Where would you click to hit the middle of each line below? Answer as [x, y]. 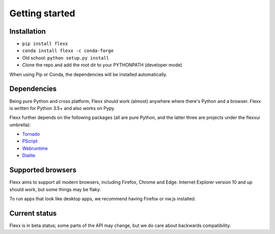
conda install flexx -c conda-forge [68, 51]
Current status [33, 213]
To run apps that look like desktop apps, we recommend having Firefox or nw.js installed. [103, 198]
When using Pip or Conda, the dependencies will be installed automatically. [88, 74]
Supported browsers [43, 170]
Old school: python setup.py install [66, 58]
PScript [30, 141]
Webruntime [35, 148]
